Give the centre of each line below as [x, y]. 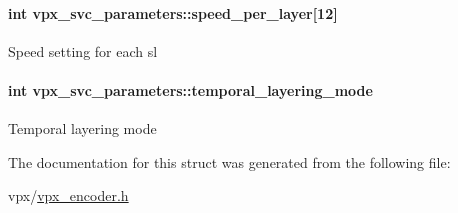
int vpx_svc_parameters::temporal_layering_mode [190, 89]
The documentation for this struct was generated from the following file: [229, 161]
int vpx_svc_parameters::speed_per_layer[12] [173, 12]
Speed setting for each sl [83, 50]
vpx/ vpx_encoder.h [68, 195]
